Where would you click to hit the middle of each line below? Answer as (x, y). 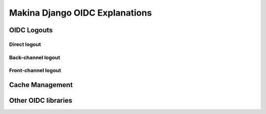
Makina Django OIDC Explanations (81, 13)
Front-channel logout (35, 70)
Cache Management (41, 85)
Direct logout (25, 44)
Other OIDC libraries (41, 100)
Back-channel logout (34, 57)
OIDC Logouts (31, 30)
